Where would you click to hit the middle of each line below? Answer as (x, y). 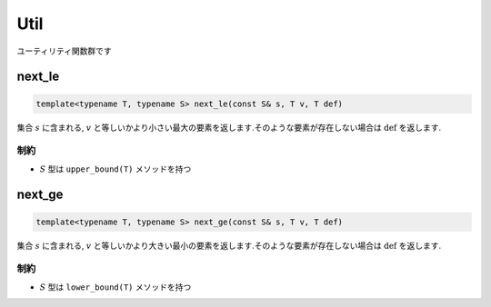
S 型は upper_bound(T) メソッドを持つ (115, 169)
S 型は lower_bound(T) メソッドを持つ (115, 287)
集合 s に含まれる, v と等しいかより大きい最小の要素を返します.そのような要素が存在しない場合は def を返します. (229, 245)
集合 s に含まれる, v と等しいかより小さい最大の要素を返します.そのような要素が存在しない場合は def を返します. (229, 127)
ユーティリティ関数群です (65, 51)
